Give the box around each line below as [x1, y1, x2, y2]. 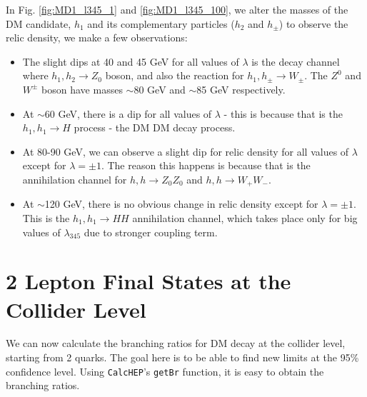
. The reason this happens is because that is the [101, 158, 311, 173]
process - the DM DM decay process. [74, 120, 236, 135]
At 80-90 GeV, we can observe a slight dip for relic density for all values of [22, 144, 349, 159]
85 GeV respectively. [196, 81, 286, 96]
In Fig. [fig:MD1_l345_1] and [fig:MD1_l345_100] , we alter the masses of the [6, 2, 348, 16]
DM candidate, [6, 16, 71, 31]
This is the [22, 210, 70, 225]
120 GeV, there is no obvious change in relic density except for [44, 196, 318, 211]
